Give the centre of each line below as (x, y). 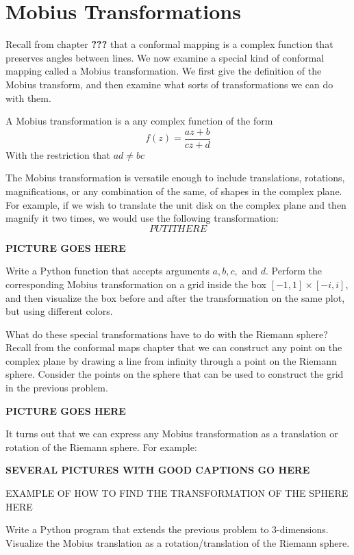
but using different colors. (59, 311)
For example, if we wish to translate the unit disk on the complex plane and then (176, 204)
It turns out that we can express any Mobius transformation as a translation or (172, 434)
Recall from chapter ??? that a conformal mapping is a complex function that (169, 44)
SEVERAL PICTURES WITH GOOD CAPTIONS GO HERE (158, 470)
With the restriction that (58, 154)
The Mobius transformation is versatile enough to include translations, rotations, (175, 178)
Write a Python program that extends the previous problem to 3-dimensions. (167, 529)
